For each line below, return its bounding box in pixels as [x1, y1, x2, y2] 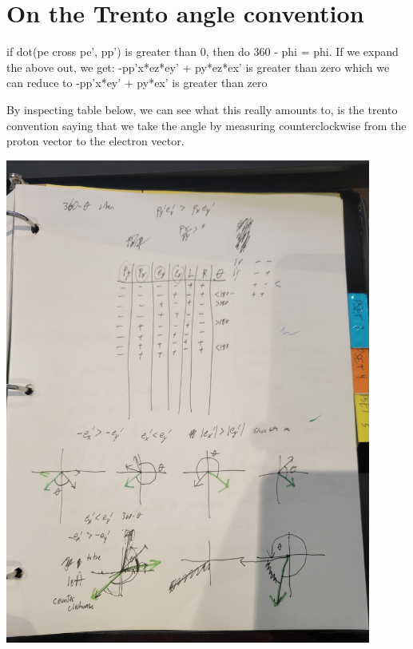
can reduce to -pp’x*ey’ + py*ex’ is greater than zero [6, 74, 268, 91]
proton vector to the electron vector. [6, 133, 185, 149]
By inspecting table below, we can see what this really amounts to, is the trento [6, 101, 398, 117]
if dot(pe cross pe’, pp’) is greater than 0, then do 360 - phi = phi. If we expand [6, 43, 399, 60]
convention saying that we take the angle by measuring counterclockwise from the [6, 117, 407, 133]
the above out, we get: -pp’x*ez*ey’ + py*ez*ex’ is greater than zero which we [6, 58, 390, 75]
